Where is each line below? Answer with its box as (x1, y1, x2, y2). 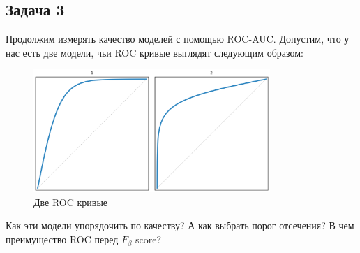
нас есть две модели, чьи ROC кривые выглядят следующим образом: (6, 45, 303, 59)
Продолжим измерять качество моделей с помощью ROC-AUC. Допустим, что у (6, 31, 350, 46)
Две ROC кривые (33, 194, 108, 209)
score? (135, 232, 162, 247)
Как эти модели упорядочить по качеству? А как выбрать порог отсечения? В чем (6, 218, 354, 233)
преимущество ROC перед (6, 232, 119, 247)
